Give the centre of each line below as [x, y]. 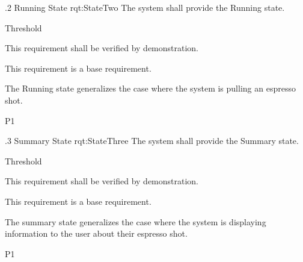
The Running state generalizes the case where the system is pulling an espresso [150, 88]
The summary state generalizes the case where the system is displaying [136, 221]
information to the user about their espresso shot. [96, 233]
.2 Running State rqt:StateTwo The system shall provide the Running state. [145, 7]
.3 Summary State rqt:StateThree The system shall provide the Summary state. [152, 141]
